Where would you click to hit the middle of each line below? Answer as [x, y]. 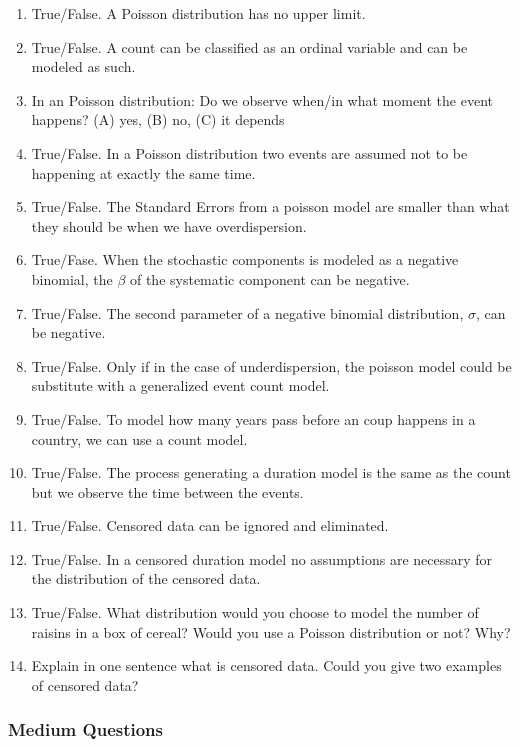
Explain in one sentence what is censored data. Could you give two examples [266, 665]
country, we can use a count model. [139, 438]
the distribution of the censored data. [146, 578]
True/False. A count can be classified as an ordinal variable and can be [249, 46]
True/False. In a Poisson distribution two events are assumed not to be [249, 152]
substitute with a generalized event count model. [180, 385]
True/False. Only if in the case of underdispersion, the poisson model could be [271, 365]
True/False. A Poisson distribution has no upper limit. [198, 13]
